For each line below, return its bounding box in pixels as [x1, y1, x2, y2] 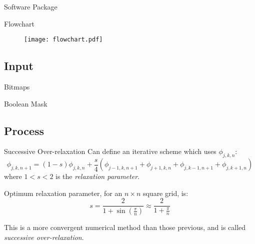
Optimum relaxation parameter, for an [4, 187, 122, 198]
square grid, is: [142, 187, 188, 198]
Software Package [4, 1, 57, 11]
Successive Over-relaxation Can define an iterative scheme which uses [4, 146, 216, 156]
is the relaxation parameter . [55, 171, 139, 181]
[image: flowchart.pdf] [24, 36, 103, 43]
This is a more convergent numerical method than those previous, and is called [4, 222, 246, 232]
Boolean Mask [4, 98, 47, 108]
